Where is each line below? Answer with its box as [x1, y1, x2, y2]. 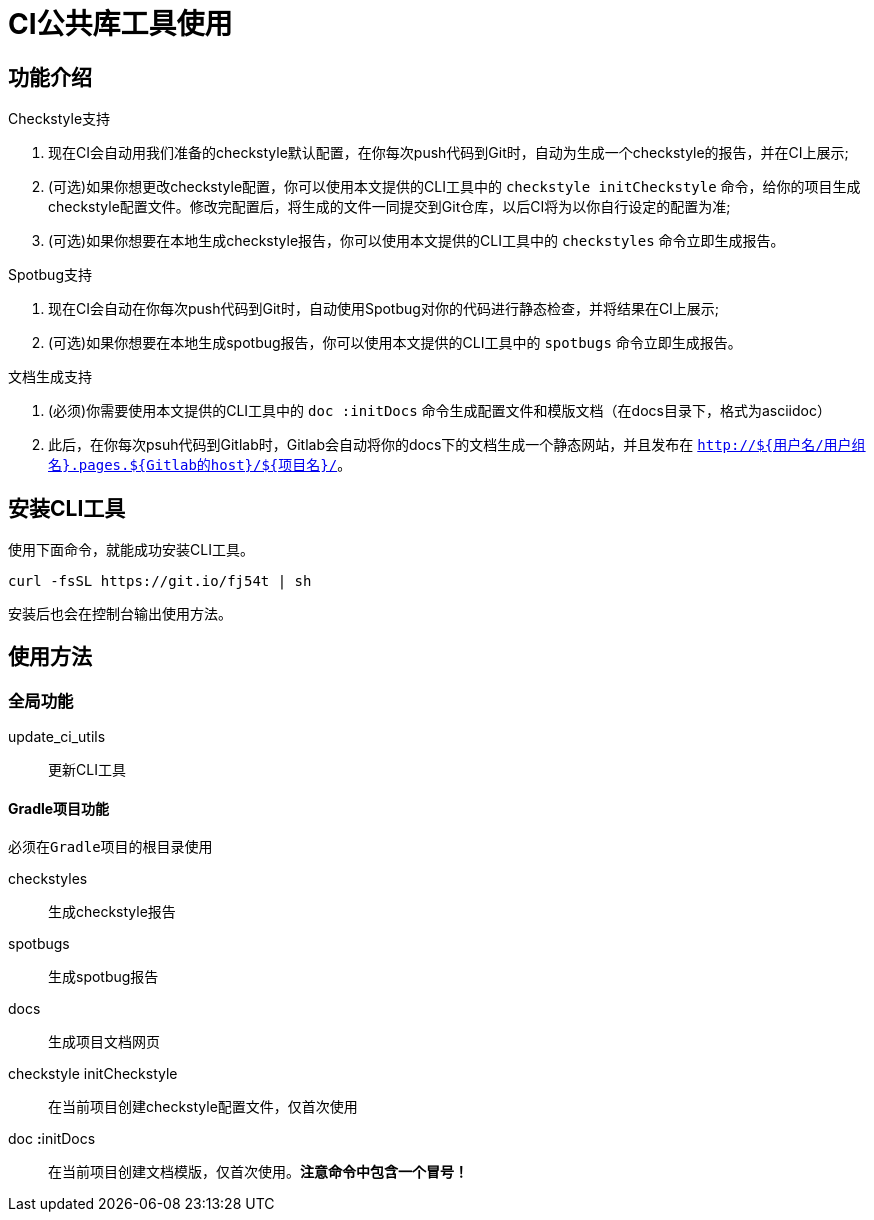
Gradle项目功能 [8, 799, 110, 817]
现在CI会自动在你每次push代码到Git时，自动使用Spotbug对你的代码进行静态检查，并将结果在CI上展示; [48, 300, 720, 318]
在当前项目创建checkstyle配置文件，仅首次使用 [48, 1098, 358, 1116]
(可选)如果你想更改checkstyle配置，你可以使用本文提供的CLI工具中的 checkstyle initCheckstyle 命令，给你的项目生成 [48, 178, 861, 196]
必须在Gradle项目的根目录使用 [8, 839, 213, 856]
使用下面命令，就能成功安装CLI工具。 [8, 541, 254, 559]
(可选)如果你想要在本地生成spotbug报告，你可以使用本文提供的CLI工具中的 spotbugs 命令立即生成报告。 [48, 334, 742, 352]
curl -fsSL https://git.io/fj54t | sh [8, 573, 312, 590]
